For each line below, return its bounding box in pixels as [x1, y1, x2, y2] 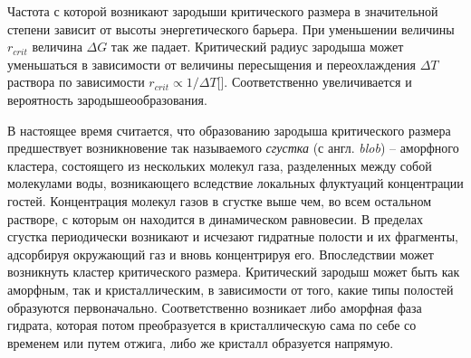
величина [32, 37, 82, 56]
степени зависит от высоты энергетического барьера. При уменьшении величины [7, 19, 455, 38]
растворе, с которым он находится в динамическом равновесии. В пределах [7, 209, 423, 228]
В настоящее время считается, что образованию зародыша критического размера [7, 120, 451, 139]
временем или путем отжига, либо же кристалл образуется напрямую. [7, 333, 394, 352]
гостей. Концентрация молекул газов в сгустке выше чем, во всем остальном [7, 191, 432, 210]
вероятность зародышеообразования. [7, 89, 207, 108]
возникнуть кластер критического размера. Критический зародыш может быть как [7, 262, 460, 281]
